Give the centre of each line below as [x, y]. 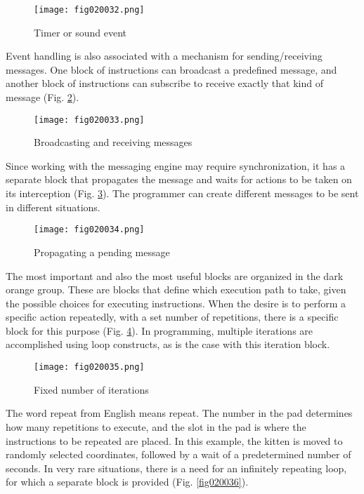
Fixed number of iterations [91, 389]
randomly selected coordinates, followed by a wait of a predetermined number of [178, 454]
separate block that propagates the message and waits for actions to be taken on [179, 179]
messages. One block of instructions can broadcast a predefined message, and [171, 69]
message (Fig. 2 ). [43, 97]
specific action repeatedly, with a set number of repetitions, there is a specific [172, 317]
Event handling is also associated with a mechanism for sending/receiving [164, 56]
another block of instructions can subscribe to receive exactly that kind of [164, 83]
